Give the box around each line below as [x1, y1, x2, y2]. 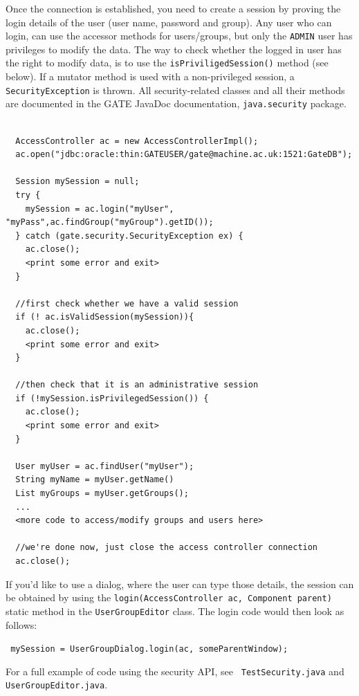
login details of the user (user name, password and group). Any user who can [6, 15, 332, 29]
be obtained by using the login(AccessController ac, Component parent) [6, 590, 332, 605]
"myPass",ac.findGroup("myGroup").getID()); [6, 217, 214, 228]
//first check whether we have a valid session [15, 298, 239, 309]
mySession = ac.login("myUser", [25, 203, 174, 214]
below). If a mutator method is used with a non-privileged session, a [6, 69, 295, 84]
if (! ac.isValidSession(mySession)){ [15, 312, 194, 322]
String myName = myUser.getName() [15, 475, 174, 485]
